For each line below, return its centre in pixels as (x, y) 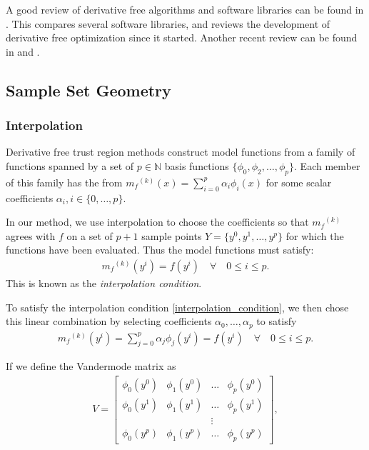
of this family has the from (64, 182)
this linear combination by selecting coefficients (109, 321)
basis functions (197, 165)
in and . (23, 51)
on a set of (90, 235)
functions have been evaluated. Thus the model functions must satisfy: (160, 250)
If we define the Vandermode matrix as (91, 366)
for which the (315, 235)
